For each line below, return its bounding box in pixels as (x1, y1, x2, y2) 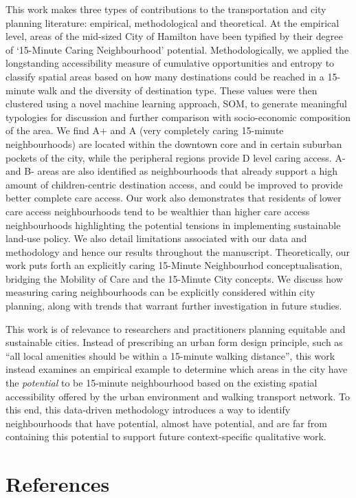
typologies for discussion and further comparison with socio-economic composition (5, 109, 351, 124)
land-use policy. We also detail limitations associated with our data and (5, 231, 307, 246)
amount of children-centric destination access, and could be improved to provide (5, 177, 343, 191)
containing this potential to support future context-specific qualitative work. (5, 429, 326, 444)
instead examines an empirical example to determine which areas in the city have (5, 362, 348, 376)
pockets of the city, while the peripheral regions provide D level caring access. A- (5, 150, 346, 164)
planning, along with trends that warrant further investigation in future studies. (5, 299, 342, 313)
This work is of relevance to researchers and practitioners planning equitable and (5, 321, 346, 336)
